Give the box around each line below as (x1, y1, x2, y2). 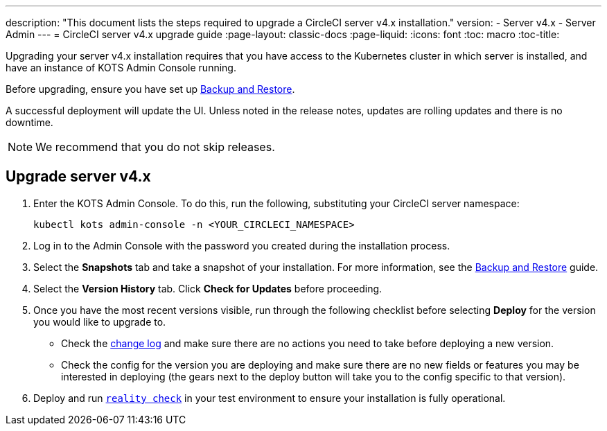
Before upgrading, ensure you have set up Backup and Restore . (6, 83, 295, 95)
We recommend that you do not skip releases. (35, 140, 275, 154)
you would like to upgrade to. (33, 315, 166, 328)
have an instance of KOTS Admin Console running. (6, 62, 236, 73)
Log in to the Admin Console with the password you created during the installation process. (33, 239, 450, 252)
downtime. (6, 116, 53, 128)
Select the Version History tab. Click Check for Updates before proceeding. (33, 282, 382, 294)
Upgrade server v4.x (6, 168, 151, 186)
